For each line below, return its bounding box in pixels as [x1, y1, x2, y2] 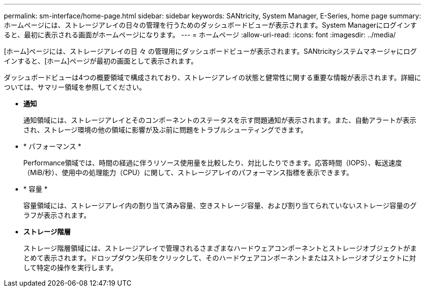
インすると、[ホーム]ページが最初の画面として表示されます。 [4, 57, 198, 65]
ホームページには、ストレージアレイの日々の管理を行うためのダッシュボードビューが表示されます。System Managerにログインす [4, 21, 417, 29]
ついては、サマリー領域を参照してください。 [4, 83, 146, 91]
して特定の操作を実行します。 [23, 263, 118, 272]
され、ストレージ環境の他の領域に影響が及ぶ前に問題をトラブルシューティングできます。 [23, 126, 308, 134]
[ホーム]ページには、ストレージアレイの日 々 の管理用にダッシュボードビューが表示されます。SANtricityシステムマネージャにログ [4, 47, 417, 55]
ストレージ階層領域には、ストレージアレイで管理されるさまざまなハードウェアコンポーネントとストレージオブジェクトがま [23, 244, 417, 252]
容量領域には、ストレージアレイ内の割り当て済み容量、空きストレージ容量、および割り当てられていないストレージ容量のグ [23, 201, 417, 210]
